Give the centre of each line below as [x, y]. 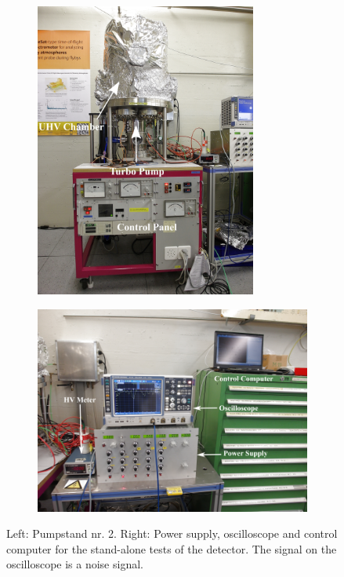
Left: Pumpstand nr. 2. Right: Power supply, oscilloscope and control [172, 533]
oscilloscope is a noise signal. [75, 564]
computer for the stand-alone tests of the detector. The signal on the [172, 548]
